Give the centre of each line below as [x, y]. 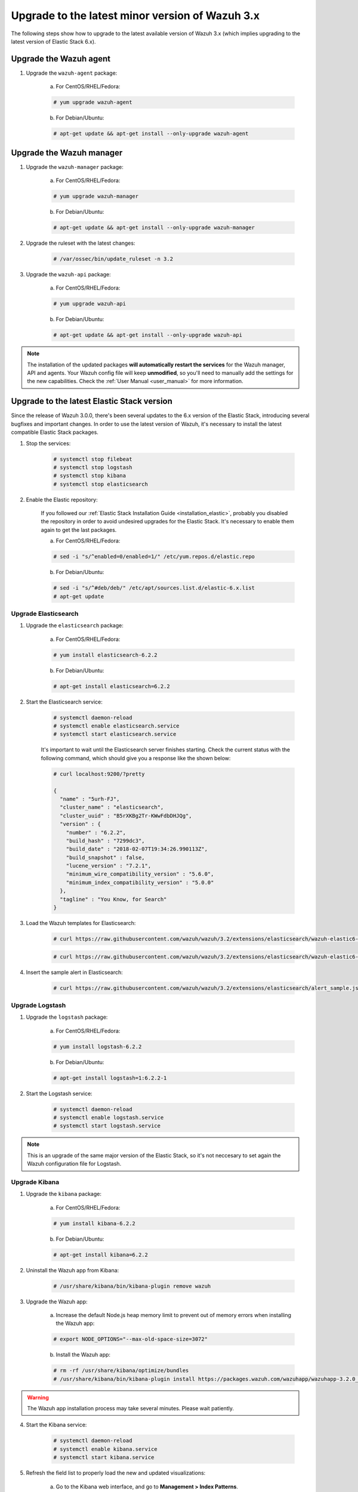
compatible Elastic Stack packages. [55, 432]
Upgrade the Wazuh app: [57, 1302]
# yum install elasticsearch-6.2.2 [105, 655]
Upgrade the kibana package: [64, 1194]
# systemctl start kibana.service [104, 1457]
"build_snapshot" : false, [106, 857]
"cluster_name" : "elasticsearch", [112, 807]
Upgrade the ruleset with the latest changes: [81, 243]
